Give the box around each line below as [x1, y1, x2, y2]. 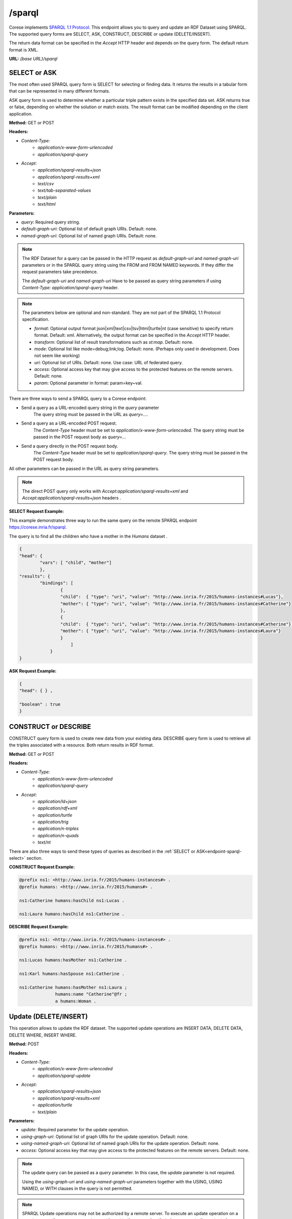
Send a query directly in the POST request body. [21, 443, 119, 449]
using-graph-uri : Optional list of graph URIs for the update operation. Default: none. [21, 1134, 189, 1140]
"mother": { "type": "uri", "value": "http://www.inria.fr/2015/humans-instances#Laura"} [60, 628, 281, 634]
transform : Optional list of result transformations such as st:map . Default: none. [34, 339, 194, 345]
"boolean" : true [19, 701, 61, 707]
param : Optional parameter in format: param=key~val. [34, 380, 143, 386]
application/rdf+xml [37, 805, 77, 811]
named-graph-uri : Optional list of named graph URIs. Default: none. [21, 233, 157, 238]
